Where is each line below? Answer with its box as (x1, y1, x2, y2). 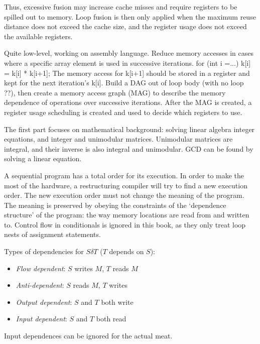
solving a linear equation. (4, 153, 82, 164)
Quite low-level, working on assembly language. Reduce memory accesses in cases (4, 48, 253, 58)
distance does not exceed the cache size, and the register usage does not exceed (4, 21, 247, 32)
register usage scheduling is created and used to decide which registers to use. (4, 106, 242, 117)
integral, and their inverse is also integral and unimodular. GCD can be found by (4, 143, 253, 154)
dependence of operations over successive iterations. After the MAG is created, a (4, 97, 252, 107)
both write (101, 296, 134, 307)
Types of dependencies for (4, 246, 84, 257)
